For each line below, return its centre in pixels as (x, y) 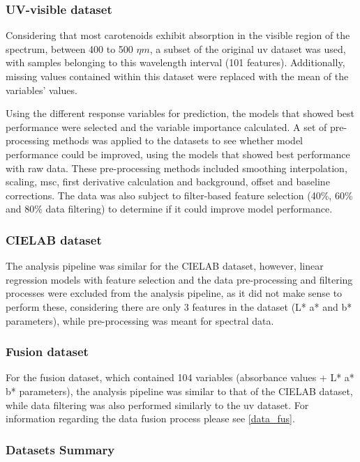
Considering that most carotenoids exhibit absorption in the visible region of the (178, 35)
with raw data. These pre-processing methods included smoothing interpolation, (177, 168)
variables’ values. (42, 90)
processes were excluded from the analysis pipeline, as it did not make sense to (174, 293)
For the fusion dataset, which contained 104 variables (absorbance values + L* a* (180, 377)
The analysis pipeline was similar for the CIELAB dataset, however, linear (165, 266)
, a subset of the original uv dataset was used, (248, 48)
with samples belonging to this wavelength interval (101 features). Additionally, (175, 62)
